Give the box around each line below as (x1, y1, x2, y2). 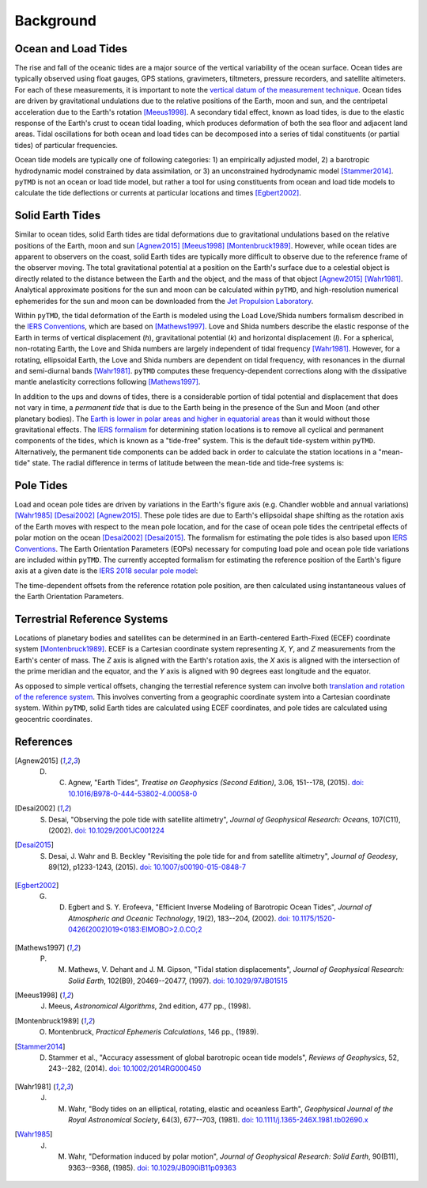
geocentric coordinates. (14, 714, 93, 723)
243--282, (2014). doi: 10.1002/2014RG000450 (48, 1064, 202, 1073)
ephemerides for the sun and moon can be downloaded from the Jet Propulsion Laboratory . (14, 296, 314, 306)
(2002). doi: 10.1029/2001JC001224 (48, 826, 165, 835)
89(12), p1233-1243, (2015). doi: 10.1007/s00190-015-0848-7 (48, 863, 247, 872)
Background (14, 12, 96, 29)
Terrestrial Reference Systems (14, 612, 168, 625)
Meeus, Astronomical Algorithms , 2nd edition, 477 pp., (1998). (48, 1001, 251, 1011)
